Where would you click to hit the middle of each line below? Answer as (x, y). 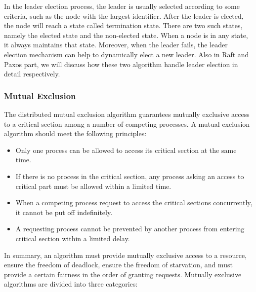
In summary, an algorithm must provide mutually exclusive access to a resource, (126, 255)
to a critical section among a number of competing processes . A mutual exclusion (127, 124)
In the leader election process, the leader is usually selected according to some (122, 6)
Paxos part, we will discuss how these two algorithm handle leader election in (121, 64)
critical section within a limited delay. (73, 238)
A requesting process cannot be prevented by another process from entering (130, 229)
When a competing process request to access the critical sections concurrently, (134, 202)
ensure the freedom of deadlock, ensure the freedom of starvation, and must (118, 265)
